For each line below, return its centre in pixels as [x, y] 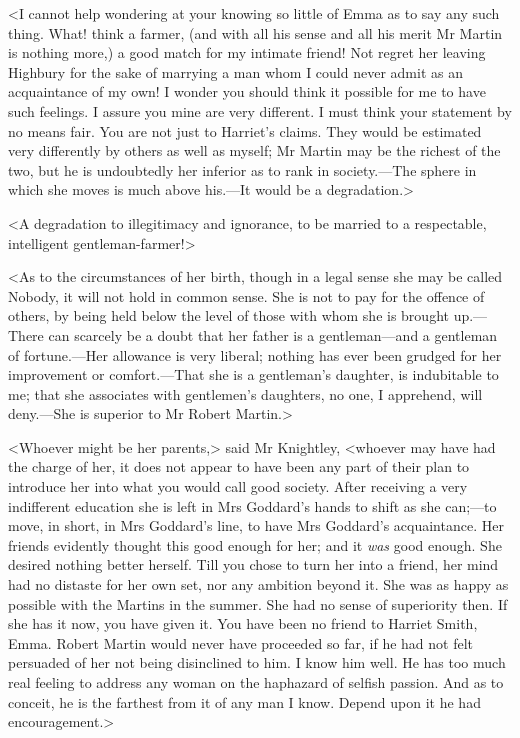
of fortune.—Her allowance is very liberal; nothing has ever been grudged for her [255, 354]
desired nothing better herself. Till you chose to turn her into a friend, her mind [253, 564]
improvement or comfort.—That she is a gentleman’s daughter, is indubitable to [253, 374]
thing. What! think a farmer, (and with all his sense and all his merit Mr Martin [255, 32]
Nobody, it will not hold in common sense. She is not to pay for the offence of [246, 295]
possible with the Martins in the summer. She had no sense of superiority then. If [258, 603]
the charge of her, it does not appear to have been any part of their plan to [239, 466]
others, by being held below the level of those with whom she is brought [228, 315]
